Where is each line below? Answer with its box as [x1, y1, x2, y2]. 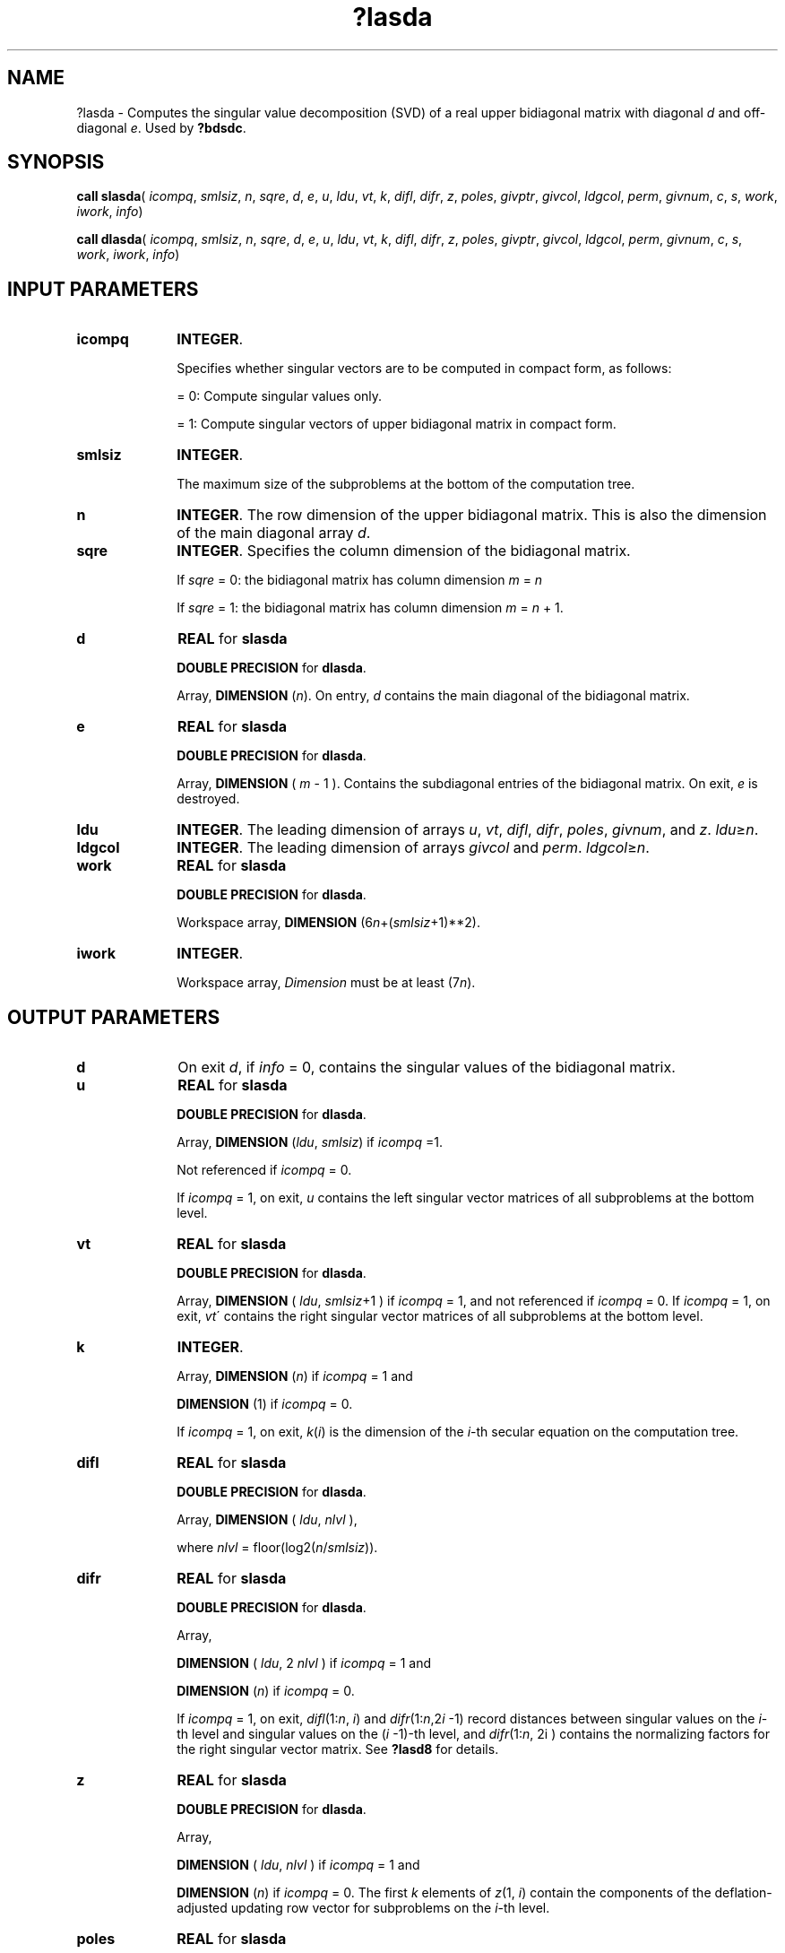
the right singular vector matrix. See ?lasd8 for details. [177, 1741, 499, 1758]
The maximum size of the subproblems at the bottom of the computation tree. [177, 476, 635, 492]
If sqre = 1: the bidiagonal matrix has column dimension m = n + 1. [177, 600, 564, 616]
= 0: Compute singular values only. [177, 388, 383, 404]
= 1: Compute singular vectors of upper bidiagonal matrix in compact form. [177, 416, 617, 432]
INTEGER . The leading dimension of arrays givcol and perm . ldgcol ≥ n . [177, 838, 650, 857]
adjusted [177, 1900, 228, 1916]
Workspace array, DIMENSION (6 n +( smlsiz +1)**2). [177, 915, 480, 931]
